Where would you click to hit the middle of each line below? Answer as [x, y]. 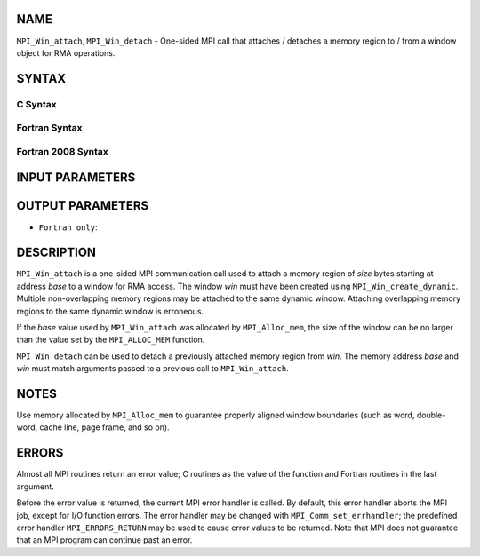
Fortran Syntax [49, 128]
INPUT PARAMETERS [76, 178]
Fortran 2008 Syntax [62, 151]
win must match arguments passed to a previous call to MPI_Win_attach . [152, 369]
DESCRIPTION [56, 253]
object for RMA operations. [66, 52]
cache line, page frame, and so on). [104, 427]
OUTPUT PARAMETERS [83, 206]
